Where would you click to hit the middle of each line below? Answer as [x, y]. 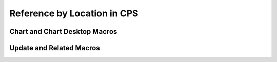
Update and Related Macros [55, 48]
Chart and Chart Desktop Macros [63, 32]
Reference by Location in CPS [74, 13]
